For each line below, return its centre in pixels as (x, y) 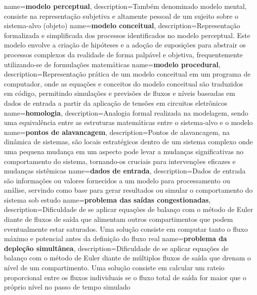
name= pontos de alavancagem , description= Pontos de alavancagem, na (117, 132)
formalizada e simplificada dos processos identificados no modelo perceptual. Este (127, 35)
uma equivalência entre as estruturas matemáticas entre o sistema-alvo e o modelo (128, 122)
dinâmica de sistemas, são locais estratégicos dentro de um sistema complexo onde (128, 142)
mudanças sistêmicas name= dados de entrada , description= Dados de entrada (125, 171)
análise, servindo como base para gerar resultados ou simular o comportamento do (128, 190)
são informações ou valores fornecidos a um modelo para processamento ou (117, 180)
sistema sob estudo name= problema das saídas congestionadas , (107, 199)
